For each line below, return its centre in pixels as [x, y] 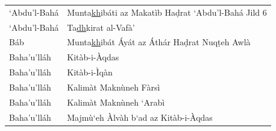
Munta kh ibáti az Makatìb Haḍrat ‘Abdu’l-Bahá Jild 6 [167, 12]
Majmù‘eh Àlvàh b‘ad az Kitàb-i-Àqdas [140, 117]
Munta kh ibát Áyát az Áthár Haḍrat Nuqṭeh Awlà [159, 42]
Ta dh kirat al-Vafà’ [101, 27]
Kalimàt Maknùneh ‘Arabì [116, 102]
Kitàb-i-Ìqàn [90, 72]
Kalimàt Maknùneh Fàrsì [114, 87]
